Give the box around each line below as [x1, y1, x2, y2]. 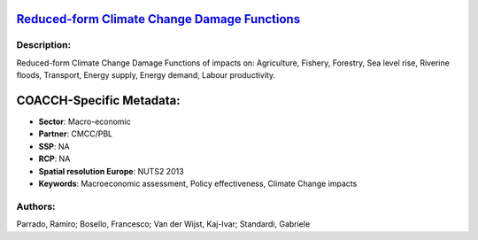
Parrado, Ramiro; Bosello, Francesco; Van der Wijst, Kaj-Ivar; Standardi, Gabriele [16, 219, 311, 229]
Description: [16, 39, 71, 51]
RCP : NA [38, 153, 71, 164]
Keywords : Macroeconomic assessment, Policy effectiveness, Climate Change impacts [38, 178, 358, 190]
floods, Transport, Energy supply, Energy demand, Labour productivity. [16, 70, 276, 81]
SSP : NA [38, 141, 70, 151]
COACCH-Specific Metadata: [16, 93, 181, 108]
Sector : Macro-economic [38, 116, 132, 128]
